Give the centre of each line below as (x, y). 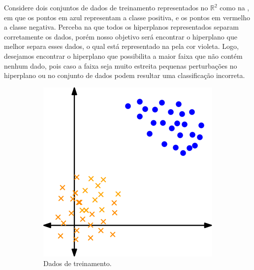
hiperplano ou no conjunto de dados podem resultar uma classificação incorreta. (125, 75)
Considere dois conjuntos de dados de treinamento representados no (106, 7)
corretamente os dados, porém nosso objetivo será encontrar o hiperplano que (121, 36)
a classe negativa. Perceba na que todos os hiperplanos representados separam (121, 27)
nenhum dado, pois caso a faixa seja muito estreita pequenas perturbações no (121, 65)
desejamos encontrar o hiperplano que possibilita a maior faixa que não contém (123, 56)
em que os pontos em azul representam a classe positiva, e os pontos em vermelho (127, 17)
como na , (235, 7)
